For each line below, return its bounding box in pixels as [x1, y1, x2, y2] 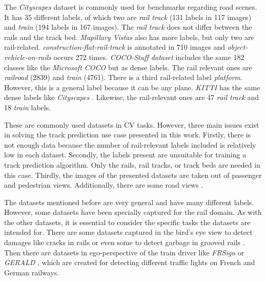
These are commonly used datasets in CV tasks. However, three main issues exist [4, 119, 259, 130]
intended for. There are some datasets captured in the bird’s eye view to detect [4, 227, 253, 237]
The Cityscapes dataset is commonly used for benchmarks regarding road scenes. [4, 2, 257, 12]
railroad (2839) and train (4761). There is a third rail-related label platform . [4, 72, 242, 83]
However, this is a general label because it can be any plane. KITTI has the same [4, 82, 260, 92]
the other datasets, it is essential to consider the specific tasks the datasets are [4, 216, 251, 227]
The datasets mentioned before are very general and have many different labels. [4, 196, 254, 207]
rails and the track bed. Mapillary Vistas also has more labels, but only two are [4, 31, 254, 42]
